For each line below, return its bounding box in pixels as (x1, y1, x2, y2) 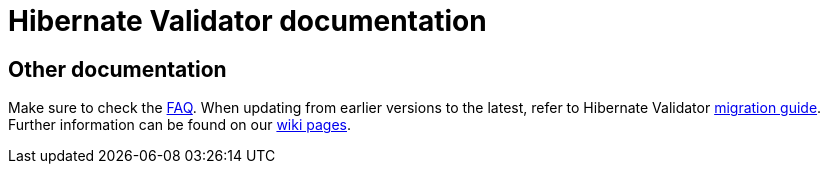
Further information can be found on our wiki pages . (8, 116, 352, 134)
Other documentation (8, 56, 227, 82)
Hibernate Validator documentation (8, 4, 487, 38)
